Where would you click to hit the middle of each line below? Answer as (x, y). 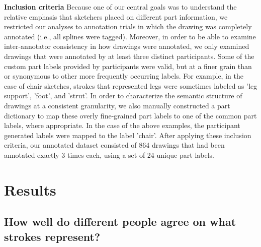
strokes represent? (52, 236)
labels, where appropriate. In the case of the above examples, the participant (122, 125)
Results (30, 189)
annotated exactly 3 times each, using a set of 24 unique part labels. (109, 155)
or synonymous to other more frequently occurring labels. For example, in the (124, 76)
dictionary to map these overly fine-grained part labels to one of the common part (130, 115)
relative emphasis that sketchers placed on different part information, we (116, 16)
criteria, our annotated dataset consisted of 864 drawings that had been (114, 145)
